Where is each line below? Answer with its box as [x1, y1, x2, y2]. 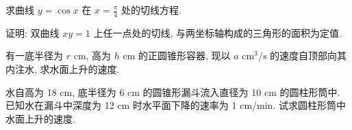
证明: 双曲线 [5, 25, 60, 39]
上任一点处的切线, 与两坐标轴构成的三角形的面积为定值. [93, 25, 342, 39]
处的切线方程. [121, 3, 181, 16]
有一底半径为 [5, 48, 63, 63]
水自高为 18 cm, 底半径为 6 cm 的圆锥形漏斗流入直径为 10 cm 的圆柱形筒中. [5, 84, 340, 99]
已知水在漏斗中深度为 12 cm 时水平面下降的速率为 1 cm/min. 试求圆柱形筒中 [5, 98, 346, 112]
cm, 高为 [73, 48, 112, 63]
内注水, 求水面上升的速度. [5, 62, 120, 76]
